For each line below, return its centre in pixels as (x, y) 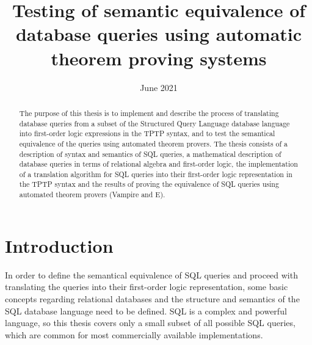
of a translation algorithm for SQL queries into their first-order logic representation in (156, 174)
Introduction (59, 245)
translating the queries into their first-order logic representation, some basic (147, 287)
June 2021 (159, 87)
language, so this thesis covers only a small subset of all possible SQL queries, (150, 323)
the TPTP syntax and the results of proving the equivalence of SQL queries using (149, 184)
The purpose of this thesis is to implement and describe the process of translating (149, 113)
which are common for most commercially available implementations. (134, 334)
